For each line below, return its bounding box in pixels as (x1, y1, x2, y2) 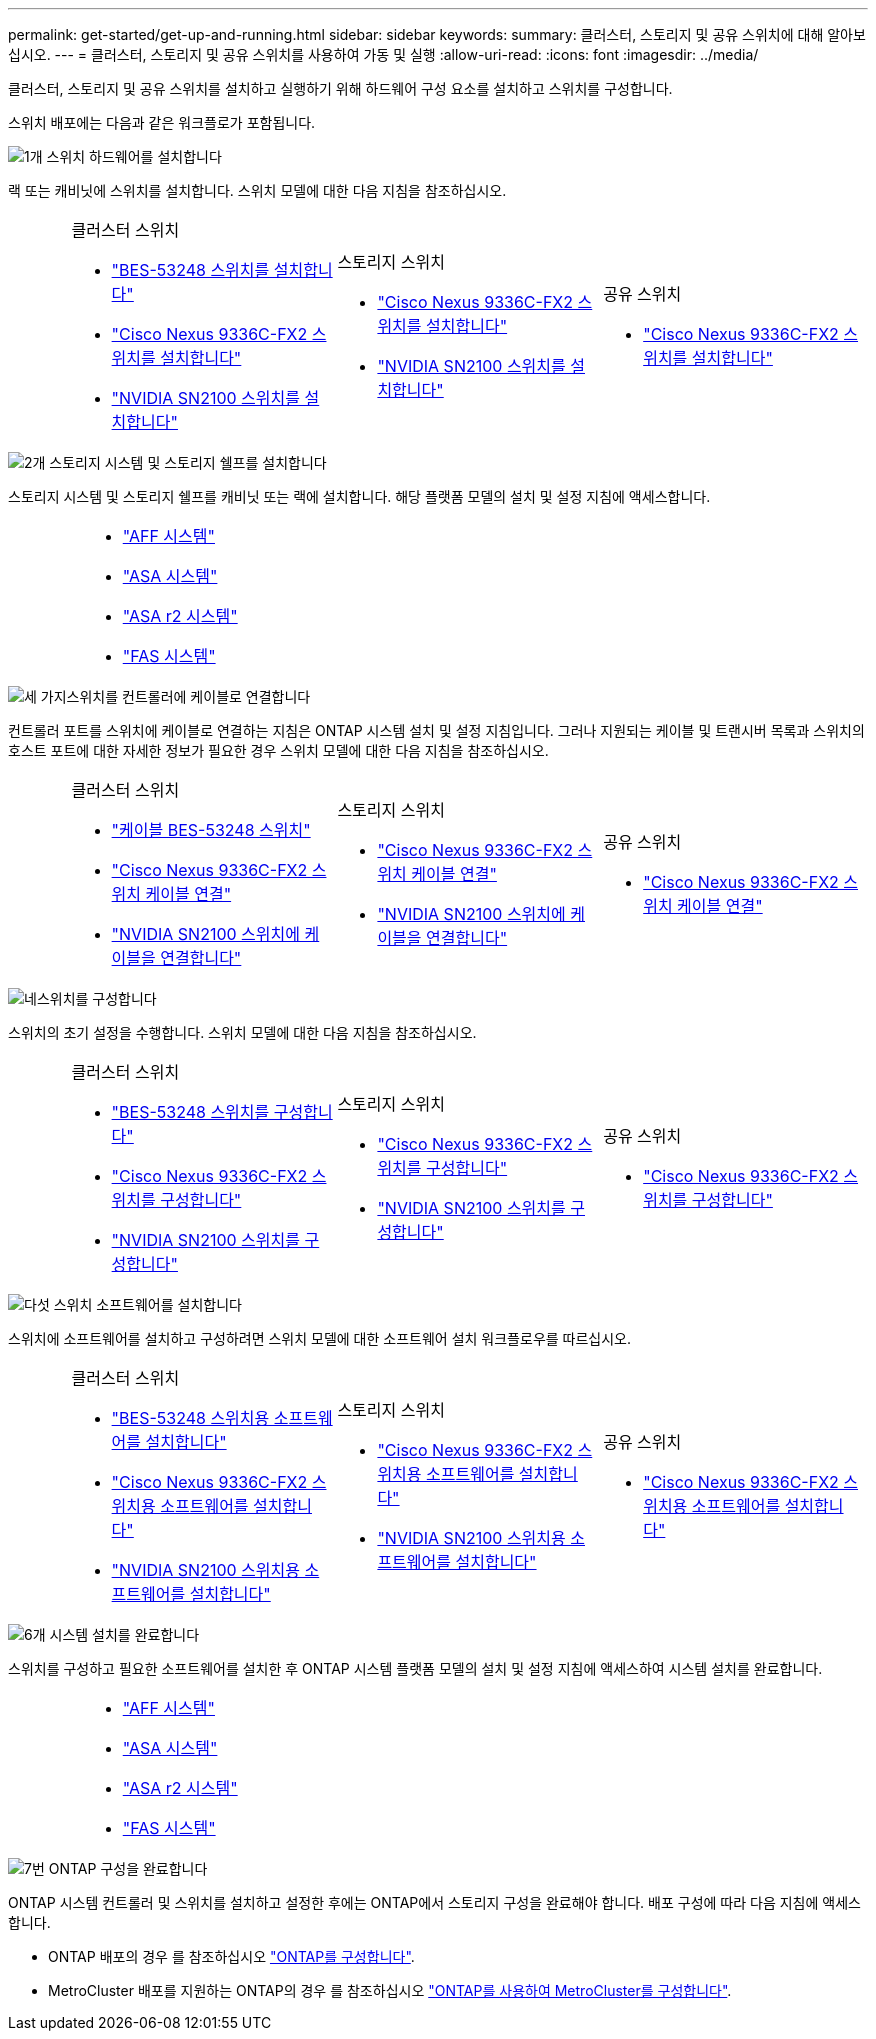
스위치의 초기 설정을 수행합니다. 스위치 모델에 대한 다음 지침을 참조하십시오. (8, 1024, 477, 1041)
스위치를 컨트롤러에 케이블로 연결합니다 (66, 688, 311, 705)
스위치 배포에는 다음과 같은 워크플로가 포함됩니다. (8, 114, 316, 131)
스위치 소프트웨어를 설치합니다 (53, 1296, 242, 1313)
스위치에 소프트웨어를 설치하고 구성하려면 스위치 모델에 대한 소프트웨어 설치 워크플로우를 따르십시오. (8, 1330, 632, 1347)
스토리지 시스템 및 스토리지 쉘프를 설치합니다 (49, 454, 327, 471)
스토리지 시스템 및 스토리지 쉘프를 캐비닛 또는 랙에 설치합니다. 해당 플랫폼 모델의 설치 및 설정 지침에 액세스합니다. (8, 488, 711, 505)
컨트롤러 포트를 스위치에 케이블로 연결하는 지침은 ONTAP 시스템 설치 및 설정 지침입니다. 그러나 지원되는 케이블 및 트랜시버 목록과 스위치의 (8, 722, 865, 739)
